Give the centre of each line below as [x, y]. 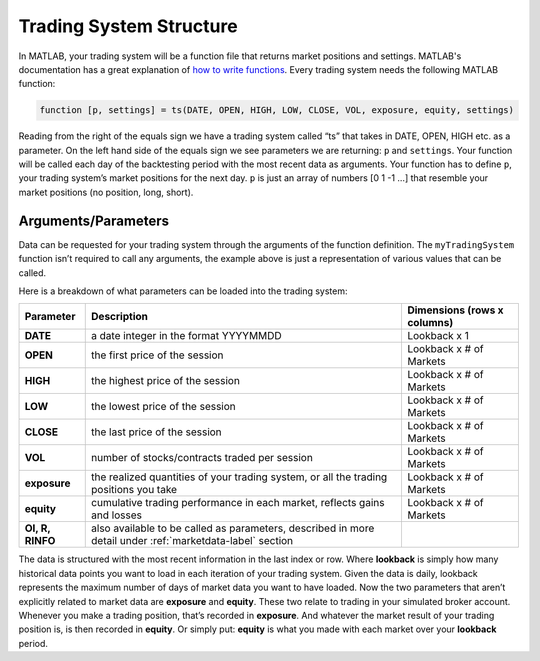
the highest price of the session [165, 381]
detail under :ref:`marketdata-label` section [192, 541]
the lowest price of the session [164, 407]
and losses [116, 515]
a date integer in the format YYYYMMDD [186, 336]
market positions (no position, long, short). [106, 192]
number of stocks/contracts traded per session [202, 458]
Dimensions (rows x [455, 310]
